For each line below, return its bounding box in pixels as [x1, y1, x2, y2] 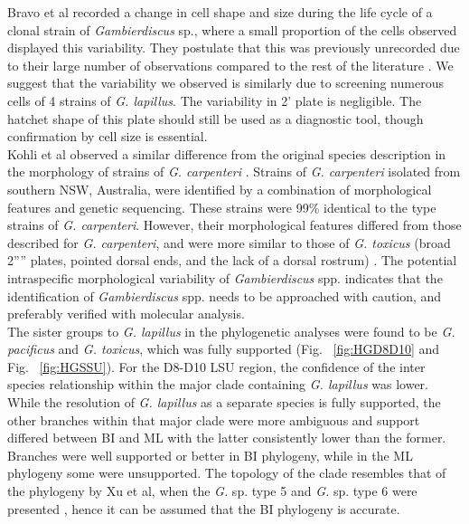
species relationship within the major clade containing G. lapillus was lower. [7, 375, 428, 394]
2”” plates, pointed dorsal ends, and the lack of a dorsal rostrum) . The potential [7, 251, 457, 270]
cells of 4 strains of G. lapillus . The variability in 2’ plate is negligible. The [7, 91, 422, 110]
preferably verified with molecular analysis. [7, 304, 245, 323]
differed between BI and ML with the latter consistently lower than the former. [7, 428, 446, 447]
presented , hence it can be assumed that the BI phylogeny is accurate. [7, 499, 400, 518]
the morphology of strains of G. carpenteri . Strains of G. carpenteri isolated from [7, 162, 461, 181]
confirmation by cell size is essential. [7, 127, 208, 146]
